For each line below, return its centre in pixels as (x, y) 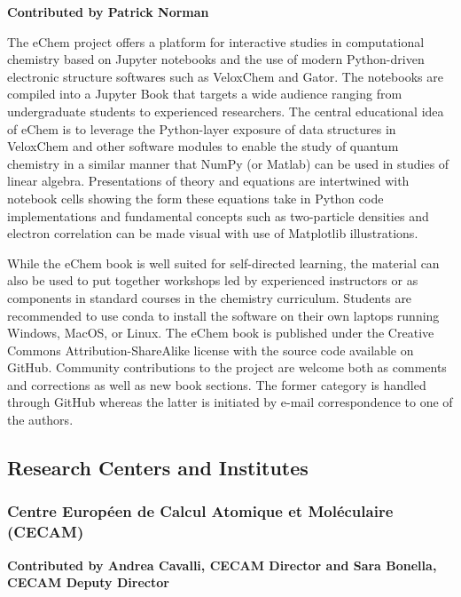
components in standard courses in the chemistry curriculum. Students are (210, 297)
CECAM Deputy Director (88, 582)
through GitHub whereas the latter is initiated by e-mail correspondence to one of (230, 402)
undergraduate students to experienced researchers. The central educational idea (226, 111)
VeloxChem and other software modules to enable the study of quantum (203, 146)
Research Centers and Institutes (158, 468)
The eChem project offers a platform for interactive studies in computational (216, 41)
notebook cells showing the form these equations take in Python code (195, 198)
